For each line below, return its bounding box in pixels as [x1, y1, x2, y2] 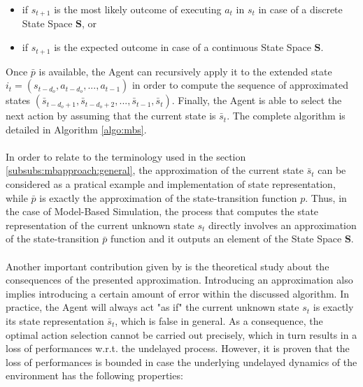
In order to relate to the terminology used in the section [6, 149, 246, 163]
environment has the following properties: [6, 368, 183, 383]
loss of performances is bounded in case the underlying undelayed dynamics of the [6, 354, 357, 369]
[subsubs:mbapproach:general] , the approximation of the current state [6, 163, 304, 177]
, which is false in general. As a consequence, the [115, 314, 323, 328]
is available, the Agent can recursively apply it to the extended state [38, 64, 332, 78]
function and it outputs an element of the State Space [110, 231, 342, 246]
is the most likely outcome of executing [54, 2, 222, 16]
